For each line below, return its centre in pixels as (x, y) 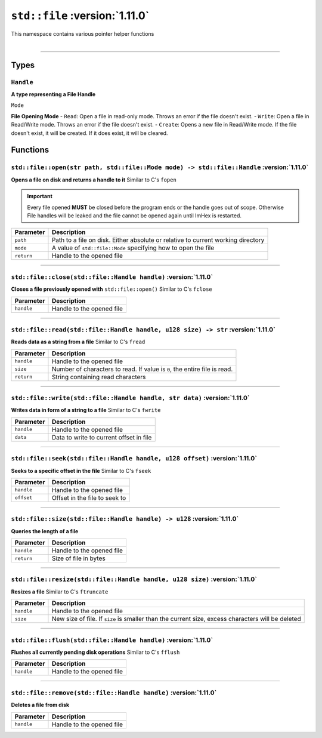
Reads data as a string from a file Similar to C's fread (78, 342)
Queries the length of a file (45, 531)
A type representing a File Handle (53, 94)
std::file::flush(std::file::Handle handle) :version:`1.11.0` (112, 640)
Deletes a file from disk (40, 705)
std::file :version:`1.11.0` (80, 16)
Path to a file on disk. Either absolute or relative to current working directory (158, 240)
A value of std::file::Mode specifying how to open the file (133, 248)
